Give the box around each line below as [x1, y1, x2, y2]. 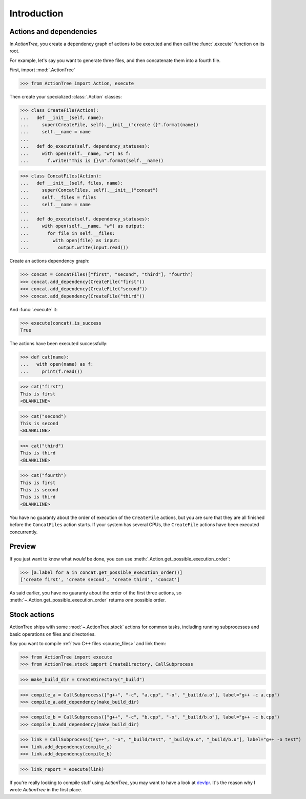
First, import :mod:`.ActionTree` [9, 67, 75, 73]
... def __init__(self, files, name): [20, 180, 123, 186]
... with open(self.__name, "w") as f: [20, 150, 132, 156]
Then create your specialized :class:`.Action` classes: [9, 94, 123, 100]
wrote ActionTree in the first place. [9, 787, 83, 793]
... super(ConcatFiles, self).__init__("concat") [20, 187, 158, 193]
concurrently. [9, 529, 38, 535]
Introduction [9, 8, 64, 19]
